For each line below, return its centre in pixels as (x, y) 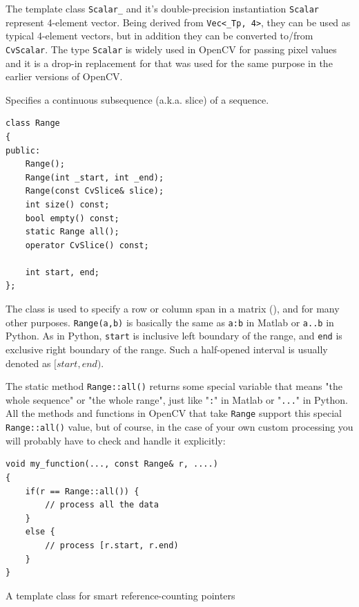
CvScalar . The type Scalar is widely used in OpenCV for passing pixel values (171, 49)
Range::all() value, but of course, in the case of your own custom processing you (179, 427)
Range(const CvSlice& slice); (95, 191)
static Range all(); (72, 232)
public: (23, 150)
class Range (33, 123)
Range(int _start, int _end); (95, 177)
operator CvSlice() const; (87, 245)
